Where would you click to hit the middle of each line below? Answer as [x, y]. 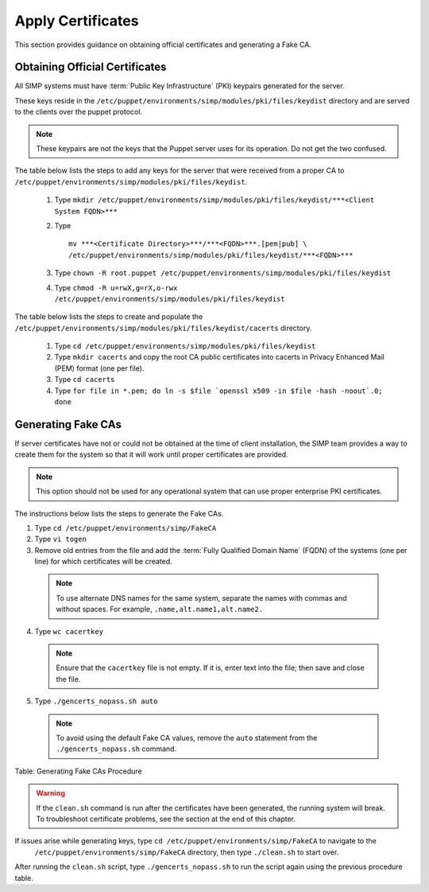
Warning [50, 793]
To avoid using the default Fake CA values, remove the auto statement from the [187, 738]
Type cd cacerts [85, 380]
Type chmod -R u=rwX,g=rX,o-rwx [116, 287]
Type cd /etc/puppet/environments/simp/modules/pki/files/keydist [185, 346]
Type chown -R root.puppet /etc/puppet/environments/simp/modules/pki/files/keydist [223, 273]
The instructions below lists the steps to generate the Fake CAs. [119, 513]
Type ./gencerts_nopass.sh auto [96, 701]
